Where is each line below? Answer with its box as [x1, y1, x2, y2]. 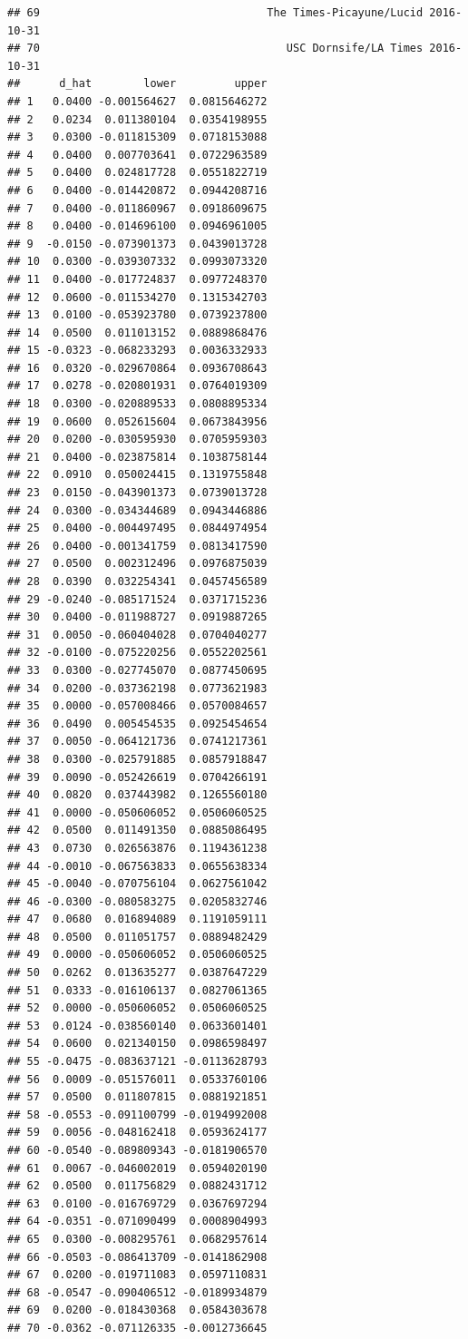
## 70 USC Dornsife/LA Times [7, 42, 424, 55]
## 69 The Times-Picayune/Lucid [7, 6, 424, 19]
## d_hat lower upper [7, 77, 268, 91]
